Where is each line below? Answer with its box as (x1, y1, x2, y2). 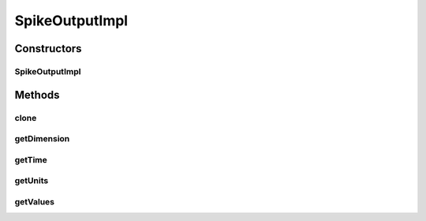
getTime (14, 154, 47, 165)
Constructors (14, 42, 82, 55)
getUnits (14, 175, 49, 186)
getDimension (14, 133, 70, 144)
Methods (14, 88, 60, 102)
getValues (14, 196, 55, 207)
